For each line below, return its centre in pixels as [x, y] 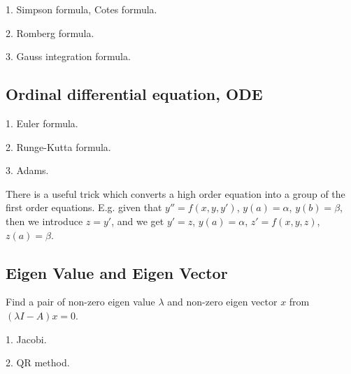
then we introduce [44, 221]
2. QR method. [38, 362]
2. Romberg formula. [50, 33]
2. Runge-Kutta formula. [58, 146]
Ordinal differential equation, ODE [134, 94]
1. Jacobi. [26, 339]
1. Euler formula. [42, 123]
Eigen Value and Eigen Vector [117, 272]
